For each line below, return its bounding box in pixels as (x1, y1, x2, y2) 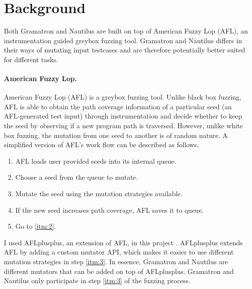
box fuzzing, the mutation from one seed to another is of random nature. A (4, 130, 228, 140)
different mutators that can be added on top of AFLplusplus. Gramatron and (4, 266, 234, 276)
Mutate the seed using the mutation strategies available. (15, 188, 183, 199)
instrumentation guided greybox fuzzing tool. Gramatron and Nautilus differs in (4, 35, 242, 45)
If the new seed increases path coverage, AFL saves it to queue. (15, 204, 204, 215)
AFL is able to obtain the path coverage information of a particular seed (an (4, 101, 232, 111)
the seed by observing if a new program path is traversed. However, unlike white (4, 120, 243, 131)
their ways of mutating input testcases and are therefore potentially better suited (4, 45, 245, 55)
